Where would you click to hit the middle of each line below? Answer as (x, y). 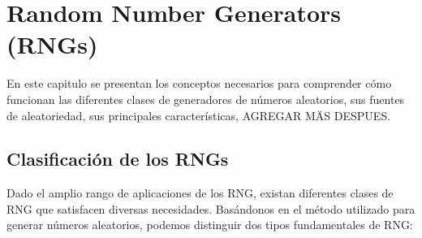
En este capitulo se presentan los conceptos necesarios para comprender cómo (199, 83)
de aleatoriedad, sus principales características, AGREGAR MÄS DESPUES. (199, 115)
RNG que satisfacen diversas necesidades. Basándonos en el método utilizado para (211, 208)
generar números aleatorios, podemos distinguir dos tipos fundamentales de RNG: (210, 225)
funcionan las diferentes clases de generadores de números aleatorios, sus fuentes (206, 99)
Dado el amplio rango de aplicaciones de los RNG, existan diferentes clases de (200, 193)
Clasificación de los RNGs (118, 159)
